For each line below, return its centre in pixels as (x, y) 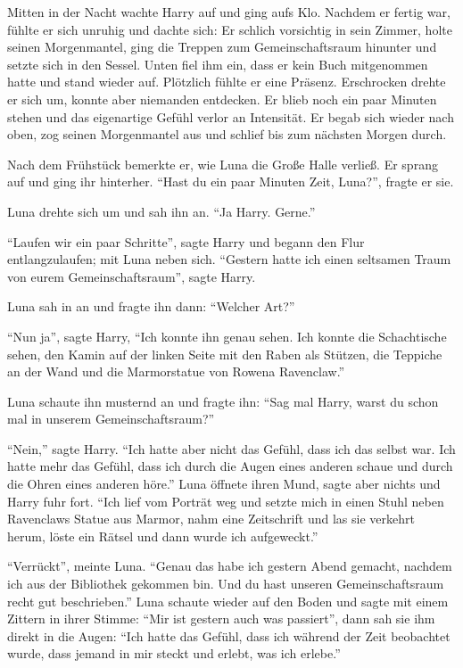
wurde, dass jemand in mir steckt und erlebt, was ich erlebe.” (174, 653)
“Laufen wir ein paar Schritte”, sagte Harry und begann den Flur (186, 241)
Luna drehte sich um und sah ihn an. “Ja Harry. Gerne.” (161, 211)
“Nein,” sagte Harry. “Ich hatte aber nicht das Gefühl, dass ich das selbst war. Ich (231, 448)
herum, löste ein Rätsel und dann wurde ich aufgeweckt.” (163, 536)
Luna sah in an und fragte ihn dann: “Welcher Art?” (151, 306)
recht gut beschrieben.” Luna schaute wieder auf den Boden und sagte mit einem (228, 601)
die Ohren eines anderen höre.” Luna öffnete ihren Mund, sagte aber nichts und (224, 484)
